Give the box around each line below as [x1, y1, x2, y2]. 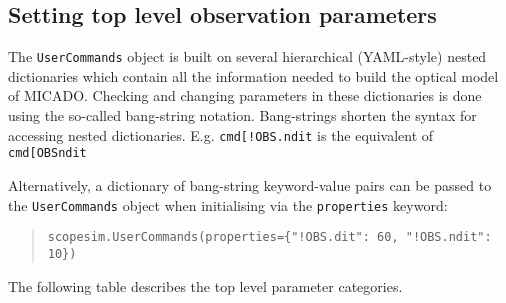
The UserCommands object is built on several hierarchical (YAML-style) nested [8, 46, 487, 67]
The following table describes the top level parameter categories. [8, 275, 403, 296]
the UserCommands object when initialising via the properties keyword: [8, 194, 448, 215]
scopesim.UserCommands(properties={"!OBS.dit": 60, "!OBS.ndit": [47, 230, 492, 245]
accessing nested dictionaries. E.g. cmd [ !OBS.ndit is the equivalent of [8, 124, 434, 145]
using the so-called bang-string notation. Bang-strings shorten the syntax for [8, 105, 477, 126]
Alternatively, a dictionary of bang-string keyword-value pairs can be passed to [8, 174, 492, 195]
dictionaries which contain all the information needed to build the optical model [8, 65, 499, 86]
